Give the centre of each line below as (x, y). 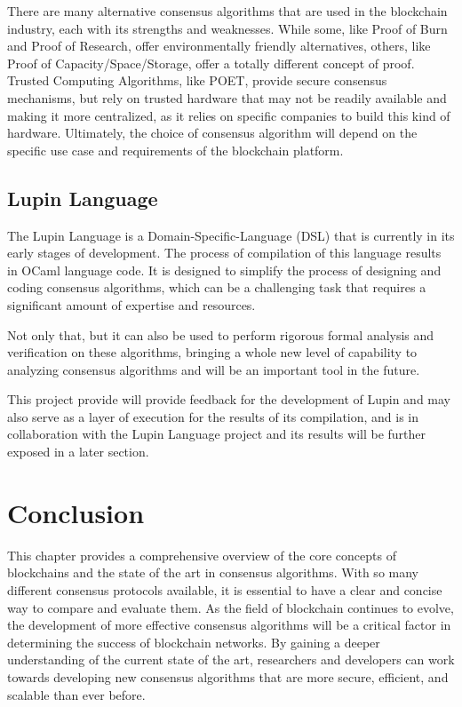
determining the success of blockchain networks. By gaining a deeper (194, 642)
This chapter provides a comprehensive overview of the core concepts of (202, 555)
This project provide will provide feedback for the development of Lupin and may (229, 399)
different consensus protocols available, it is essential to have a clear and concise (225, 589)
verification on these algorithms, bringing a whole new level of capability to (212, 352)
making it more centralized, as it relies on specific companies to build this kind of (229, 115)
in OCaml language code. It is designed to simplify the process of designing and (224, 270)
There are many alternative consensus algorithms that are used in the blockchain (227, 11)
